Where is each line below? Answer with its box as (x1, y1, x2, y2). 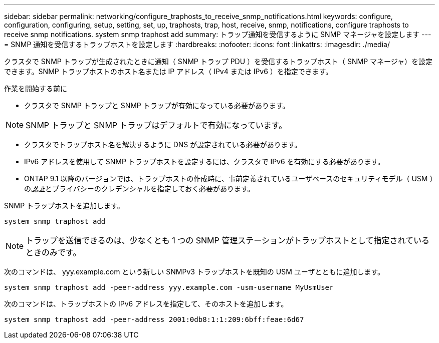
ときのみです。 (26, 247, 81, 257)
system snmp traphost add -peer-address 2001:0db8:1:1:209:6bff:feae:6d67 (4, 315, 304, 323)
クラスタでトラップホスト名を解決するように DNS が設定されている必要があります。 (24, 140, 302, 149)
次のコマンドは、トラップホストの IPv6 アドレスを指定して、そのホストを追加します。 (4, 299, 288, 308)
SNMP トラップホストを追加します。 (4, 201, 124, 210)
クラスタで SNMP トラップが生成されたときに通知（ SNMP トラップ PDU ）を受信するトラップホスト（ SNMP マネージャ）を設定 (4, 57, 433, 66)
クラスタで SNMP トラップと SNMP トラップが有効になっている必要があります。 (24, 101, 290, 110)
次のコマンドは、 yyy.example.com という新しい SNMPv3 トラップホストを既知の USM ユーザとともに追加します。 (4, 267, 385, 276)
